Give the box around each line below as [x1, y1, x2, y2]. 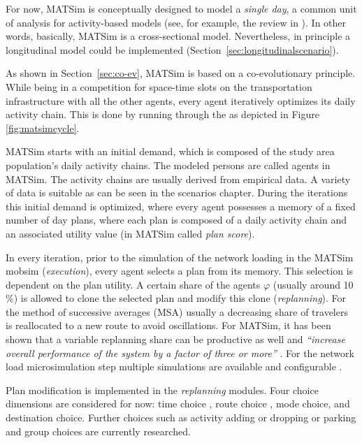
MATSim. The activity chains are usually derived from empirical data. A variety [6, 171, 351, 186]
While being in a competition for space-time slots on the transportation [6, 79, 312, 94]
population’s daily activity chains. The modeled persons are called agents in [6, 157, 331, 172]
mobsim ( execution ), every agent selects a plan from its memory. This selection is [6, 263, 354, 278]
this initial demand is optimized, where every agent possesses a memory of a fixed [6, 198, 356, 213]
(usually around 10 [273, 277, 354, 291]
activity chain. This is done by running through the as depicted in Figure [6, 107, 319, 122]
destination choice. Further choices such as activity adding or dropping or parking [6, 410, 356, 425]
